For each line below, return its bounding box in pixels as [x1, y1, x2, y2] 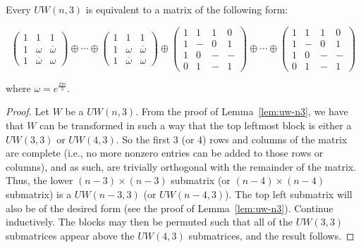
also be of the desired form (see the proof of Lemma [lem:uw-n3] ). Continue [6, 200, 334, 215]
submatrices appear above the [6, 228, 135, 242]
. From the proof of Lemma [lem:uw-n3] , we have [135, 104, 348, 119]
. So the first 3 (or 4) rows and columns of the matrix [116, 131, 348, 146]
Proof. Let [6, 104, 49, 119]
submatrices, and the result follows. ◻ [188, 228, 355, 242]
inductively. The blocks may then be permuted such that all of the [6, 214, 293, 229]
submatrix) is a [6, 186, 72, 201]
